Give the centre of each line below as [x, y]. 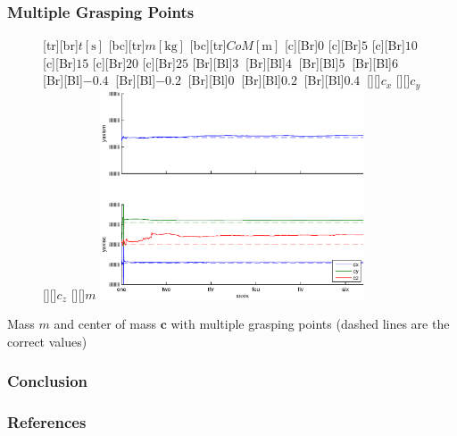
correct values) [47, 341]
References [47, 422]
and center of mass [105, 324]
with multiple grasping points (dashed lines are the [310, 324]
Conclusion [47, 381]
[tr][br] [61, 45]
